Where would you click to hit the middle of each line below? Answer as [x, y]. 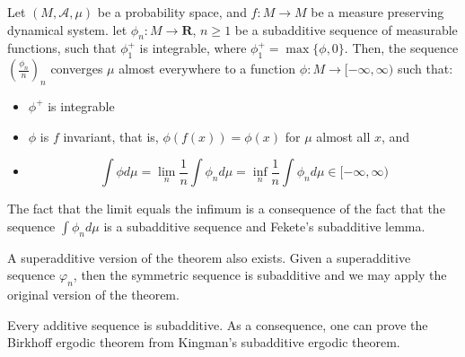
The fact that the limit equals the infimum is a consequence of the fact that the [226, 209]
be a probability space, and [172, 12]
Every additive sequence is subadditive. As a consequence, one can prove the [218, 324]
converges [77, 69]
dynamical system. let [67, 29]
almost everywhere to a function [207, 69]
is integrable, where [193, 48]
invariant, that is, [111, 136]
